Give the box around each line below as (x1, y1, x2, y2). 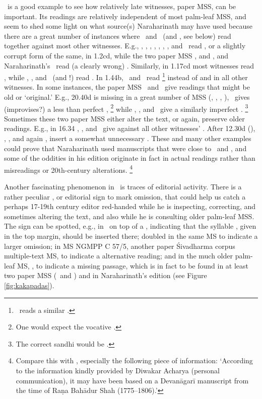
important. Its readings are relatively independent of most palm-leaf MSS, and (4, 11, 246, 21)
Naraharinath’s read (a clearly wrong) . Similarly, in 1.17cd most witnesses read (4, 60, 254, 71)
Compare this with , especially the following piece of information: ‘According (16, 355, 253, 366)
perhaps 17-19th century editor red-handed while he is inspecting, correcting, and (4, 201, 256, 212)
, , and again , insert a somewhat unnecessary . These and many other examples (4, 133, 251, 144)
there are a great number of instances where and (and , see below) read (4, 30, 231, 41)
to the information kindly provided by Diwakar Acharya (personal (16, 365, 220, 375)
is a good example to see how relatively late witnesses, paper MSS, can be (7, 1, 236, 11)
